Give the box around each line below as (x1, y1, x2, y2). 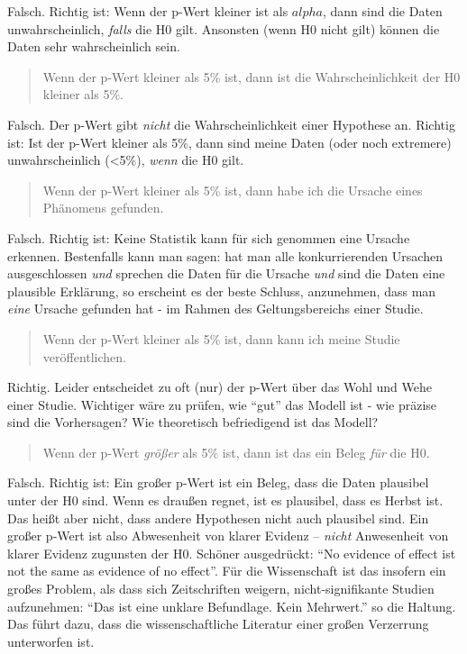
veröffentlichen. (42, 347, 127, 366)
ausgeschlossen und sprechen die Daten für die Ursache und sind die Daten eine (7, 264, 445, 283)
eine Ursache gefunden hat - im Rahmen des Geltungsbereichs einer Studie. (7, 299, 424, 318)
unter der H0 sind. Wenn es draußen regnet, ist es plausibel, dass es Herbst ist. (7, 491, 444, 510)
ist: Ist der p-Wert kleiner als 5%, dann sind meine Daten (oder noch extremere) (7, 132, 452, 151)
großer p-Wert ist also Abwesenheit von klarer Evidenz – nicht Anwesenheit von (7, 526, 449, 545)
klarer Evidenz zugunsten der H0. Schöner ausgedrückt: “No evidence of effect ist (7, 543, 456, 562)
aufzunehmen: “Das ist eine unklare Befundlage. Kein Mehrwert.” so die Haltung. (7, 596, 456, 615)
